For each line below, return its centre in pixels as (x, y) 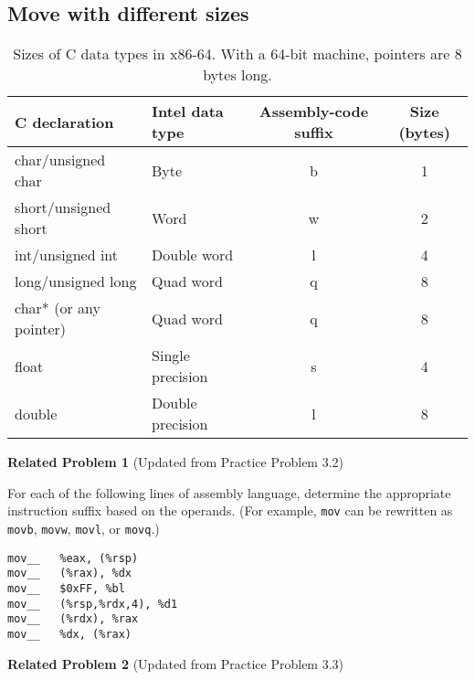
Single (171, 356)
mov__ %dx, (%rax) (70, 634)
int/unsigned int (67, 255)
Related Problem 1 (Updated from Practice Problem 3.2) (176, 462)
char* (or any (58, 308)
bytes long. (237, 75)
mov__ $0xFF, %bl (66, 589)
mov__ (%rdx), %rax (73, 619)
